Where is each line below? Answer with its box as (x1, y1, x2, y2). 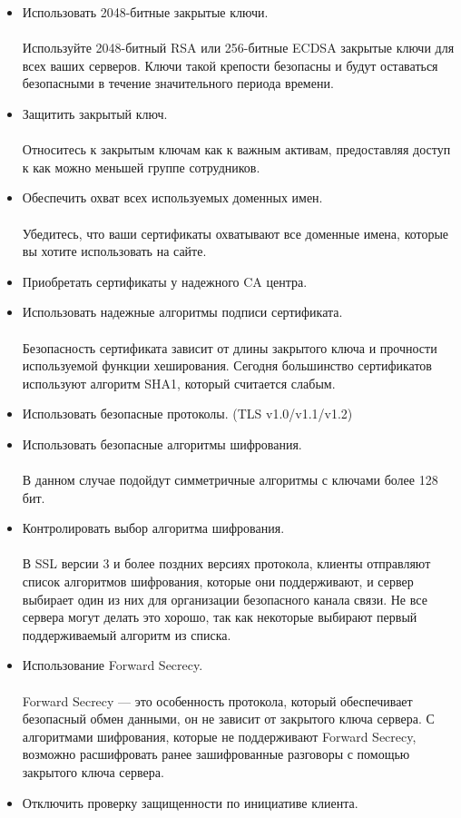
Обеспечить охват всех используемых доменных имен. (22, 188, 323, 207)
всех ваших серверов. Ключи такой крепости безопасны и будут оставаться (22, 55, 438, 74)
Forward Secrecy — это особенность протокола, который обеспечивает (22, 691, 413, 710)
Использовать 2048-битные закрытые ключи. (22, 3, 269, 21)
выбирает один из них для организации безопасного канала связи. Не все (22, 589, 427, 608)
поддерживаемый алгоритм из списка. (22, 625, 231, 644)
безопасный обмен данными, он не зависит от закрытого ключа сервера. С (22, 709, 435, 728)
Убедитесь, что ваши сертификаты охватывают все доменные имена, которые (22, 223, 449, 242)
